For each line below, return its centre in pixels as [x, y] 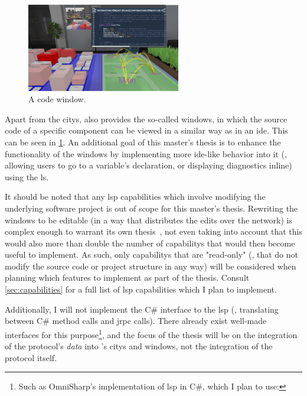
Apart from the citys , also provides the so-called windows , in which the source [146, 119]
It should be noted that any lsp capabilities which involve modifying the [135, 197]
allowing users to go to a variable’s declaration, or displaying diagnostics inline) [148, 165]
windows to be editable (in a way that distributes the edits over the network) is [148, 220]
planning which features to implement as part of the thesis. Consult [127, 277]
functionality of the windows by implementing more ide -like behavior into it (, [146, 153]
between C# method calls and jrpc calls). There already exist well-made [136, 321]
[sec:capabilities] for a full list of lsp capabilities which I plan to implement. [141, 289]
